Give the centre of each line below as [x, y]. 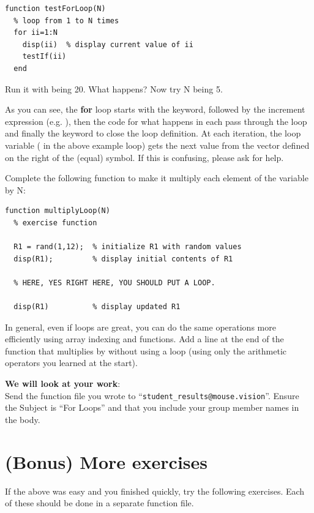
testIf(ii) [44, 57]
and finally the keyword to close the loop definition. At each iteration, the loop [153, 133]
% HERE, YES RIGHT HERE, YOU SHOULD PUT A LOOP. [114, 283]
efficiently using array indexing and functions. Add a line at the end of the [144, 339]
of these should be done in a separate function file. [99, 503]
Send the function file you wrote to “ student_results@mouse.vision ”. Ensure [152, 395]
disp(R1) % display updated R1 [97, 307]
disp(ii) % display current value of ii [108, 44]
